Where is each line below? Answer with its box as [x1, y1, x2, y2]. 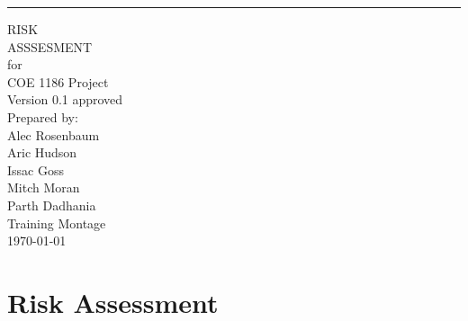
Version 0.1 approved [7, 90, 123, 109]
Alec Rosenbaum [7, 125, 100, 144]
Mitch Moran [7, 178, 80, 197]
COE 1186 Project [7, 72, 109, 91]
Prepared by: [7, 107, 78, 126]
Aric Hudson [7, 143, 77, 162]
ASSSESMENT [7, 37, 93, 56]
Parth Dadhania [7, 195, 96, 214]
